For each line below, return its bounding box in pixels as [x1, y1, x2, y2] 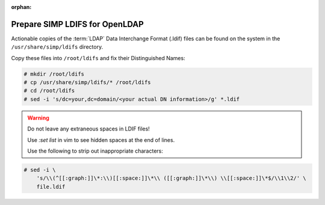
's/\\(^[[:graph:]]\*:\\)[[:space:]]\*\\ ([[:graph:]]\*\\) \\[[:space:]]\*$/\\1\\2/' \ [36, 175, 306, 182]
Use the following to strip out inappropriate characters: [27, 147, 164, 155]
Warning [27, 114, 49, 121]
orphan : [11, 4, 32, 10]
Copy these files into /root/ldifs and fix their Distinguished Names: [11, 54, 186, 61]
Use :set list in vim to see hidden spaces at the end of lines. [27, 136, 175, 144]
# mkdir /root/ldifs [23, 70, 84, 78]
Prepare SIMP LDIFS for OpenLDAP [11, 19, 144, 29]
